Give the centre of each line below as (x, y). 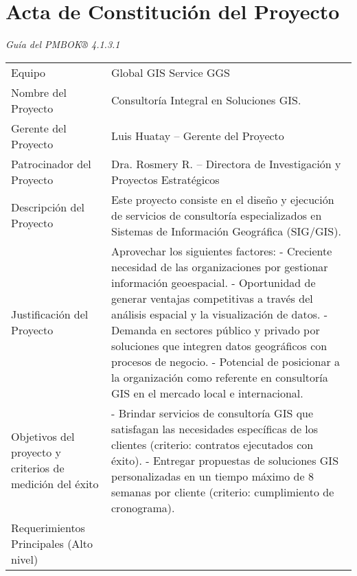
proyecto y (36, 452)
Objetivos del (43, 437)
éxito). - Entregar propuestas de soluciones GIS (225, 460)
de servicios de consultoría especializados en (217, 215)
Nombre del (39, 92)
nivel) (25, 559)
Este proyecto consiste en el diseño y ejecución (223, 199)
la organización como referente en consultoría (220, 377)
